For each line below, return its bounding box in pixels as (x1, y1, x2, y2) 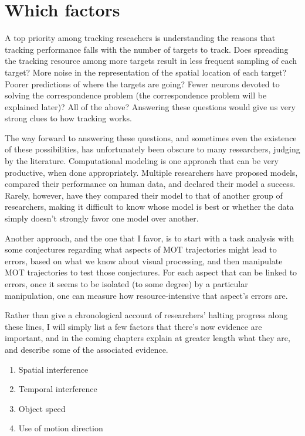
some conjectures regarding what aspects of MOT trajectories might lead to (5, 243, 277, 256)
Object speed (18, 402, 66, 414)
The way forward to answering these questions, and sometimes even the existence (5, 131, 297, 144)
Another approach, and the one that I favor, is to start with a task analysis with (5, 231, 294, 244)
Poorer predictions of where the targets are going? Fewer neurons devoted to (5, 77, 280, 90)
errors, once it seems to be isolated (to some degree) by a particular (5, 278, 248, 289)
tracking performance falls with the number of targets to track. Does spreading (5, 43, 289, 55)
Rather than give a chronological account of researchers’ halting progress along (5, 309, 288, 321)
